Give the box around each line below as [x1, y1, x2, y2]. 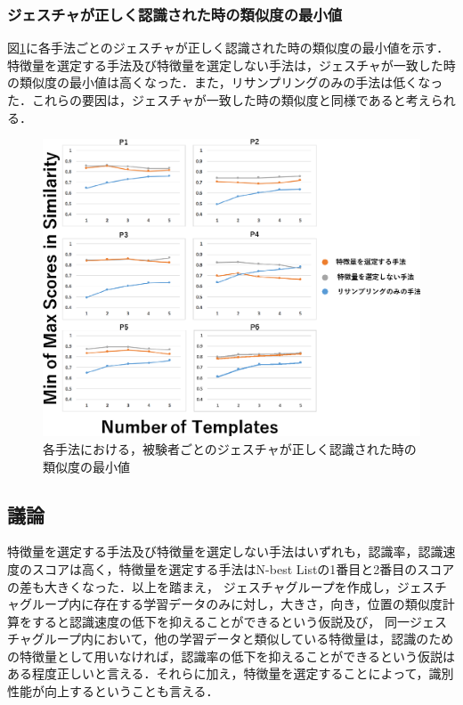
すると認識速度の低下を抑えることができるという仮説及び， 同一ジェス [31, 612, 447, 630]
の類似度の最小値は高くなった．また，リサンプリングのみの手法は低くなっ [7, 73, 443, 92]
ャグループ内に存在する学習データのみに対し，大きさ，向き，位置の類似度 [7, 595, 443, 613]
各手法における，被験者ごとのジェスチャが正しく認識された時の [43, 439, 417, 458]
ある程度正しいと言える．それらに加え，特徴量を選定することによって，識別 [7, 664, 454, 683]
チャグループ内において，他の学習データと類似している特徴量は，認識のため [7, 629, 454, 648]
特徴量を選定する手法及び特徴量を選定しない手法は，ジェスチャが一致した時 [7, 55, 456, 74]
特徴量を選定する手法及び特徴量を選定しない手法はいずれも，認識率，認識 [7, 542, 443, 561]
